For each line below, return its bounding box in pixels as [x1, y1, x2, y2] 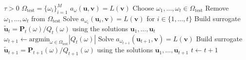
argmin [29, 36, 50, 43]
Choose [132, 3, 154, 12]
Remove [205, 3, 229, 12]
